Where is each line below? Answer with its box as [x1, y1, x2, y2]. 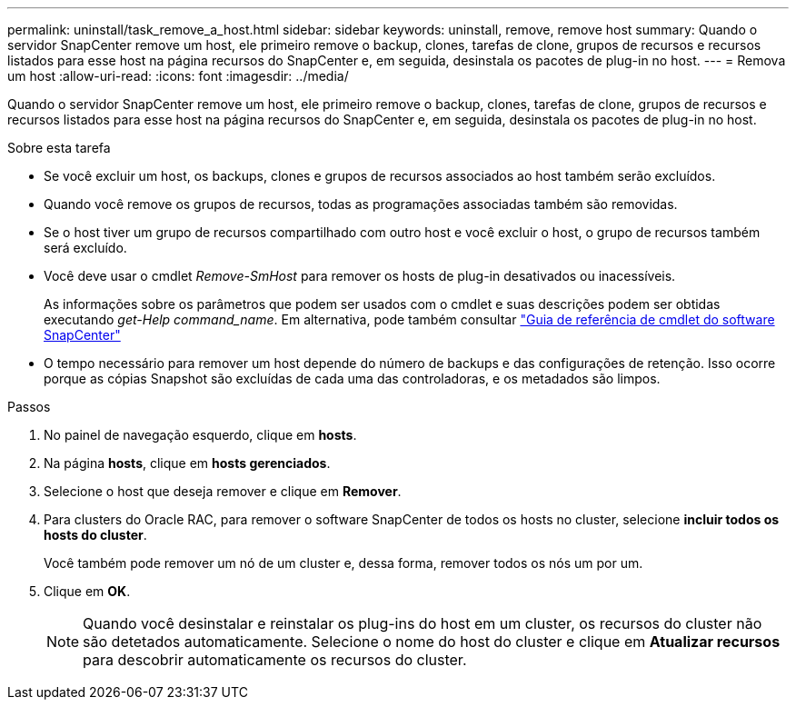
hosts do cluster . [44, 527, 147, 543]
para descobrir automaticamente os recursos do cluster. [83, 651, 467, 669]
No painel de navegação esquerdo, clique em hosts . [44, 427, 357, 443]
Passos [7, 399, 51, 414]
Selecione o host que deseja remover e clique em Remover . [44, 483, 402, 499]
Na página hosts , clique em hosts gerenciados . [44, 455, 331, 471]
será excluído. [44, 240, 127, 255]
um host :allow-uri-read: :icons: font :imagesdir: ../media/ [7, 68, 349, 84]
